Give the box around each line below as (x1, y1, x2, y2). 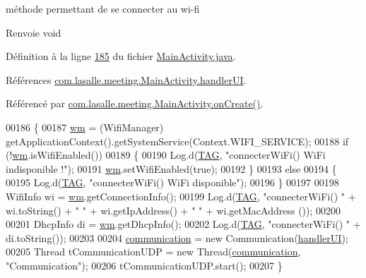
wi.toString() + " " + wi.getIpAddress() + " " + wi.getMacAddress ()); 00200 (6, 203, 341, 217)
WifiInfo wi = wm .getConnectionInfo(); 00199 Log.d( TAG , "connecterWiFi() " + (6, 188, 356, 203)
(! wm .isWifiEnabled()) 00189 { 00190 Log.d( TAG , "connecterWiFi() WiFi (6, 147, 326, 162)
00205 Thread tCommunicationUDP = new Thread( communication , (6, 244, 301, 259)
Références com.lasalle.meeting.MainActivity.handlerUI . (6, 72, 247, 87)
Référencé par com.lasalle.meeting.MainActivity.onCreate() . (6, 96, 264, 111)
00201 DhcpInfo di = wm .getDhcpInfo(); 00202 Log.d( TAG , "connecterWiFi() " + (6, 217, 361, 231)
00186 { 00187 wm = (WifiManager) (6, 119, 164, 134)
